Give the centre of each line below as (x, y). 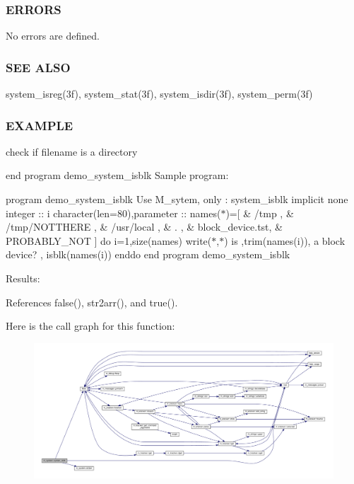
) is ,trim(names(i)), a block (285, 240)
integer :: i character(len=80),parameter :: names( (113, 213)
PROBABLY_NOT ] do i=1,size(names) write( (109, 240)
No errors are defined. (53, 36)
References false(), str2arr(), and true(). (92, 302)
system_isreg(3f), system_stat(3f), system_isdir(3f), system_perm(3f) (159, 94)
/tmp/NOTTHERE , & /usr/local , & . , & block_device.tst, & (144, 227)
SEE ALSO (38, 67)
